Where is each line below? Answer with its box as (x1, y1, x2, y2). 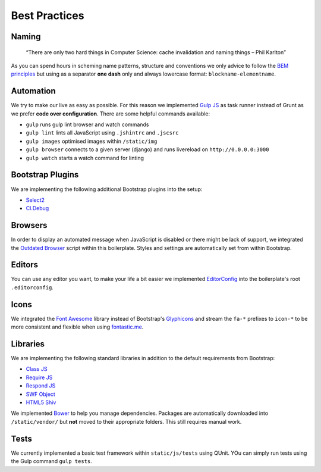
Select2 (26, 196, 45, 204)
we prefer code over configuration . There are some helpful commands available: (11, 110, 210, 117)
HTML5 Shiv (26, 399, 56, 406)
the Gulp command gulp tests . (11, 458, 92, 465)
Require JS (26, 374, 53, 381)
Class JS (26, 365, 48, 373)
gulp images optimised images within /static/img (26, 137, 158, 145)
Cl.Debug (26, 205, 49, 212)
